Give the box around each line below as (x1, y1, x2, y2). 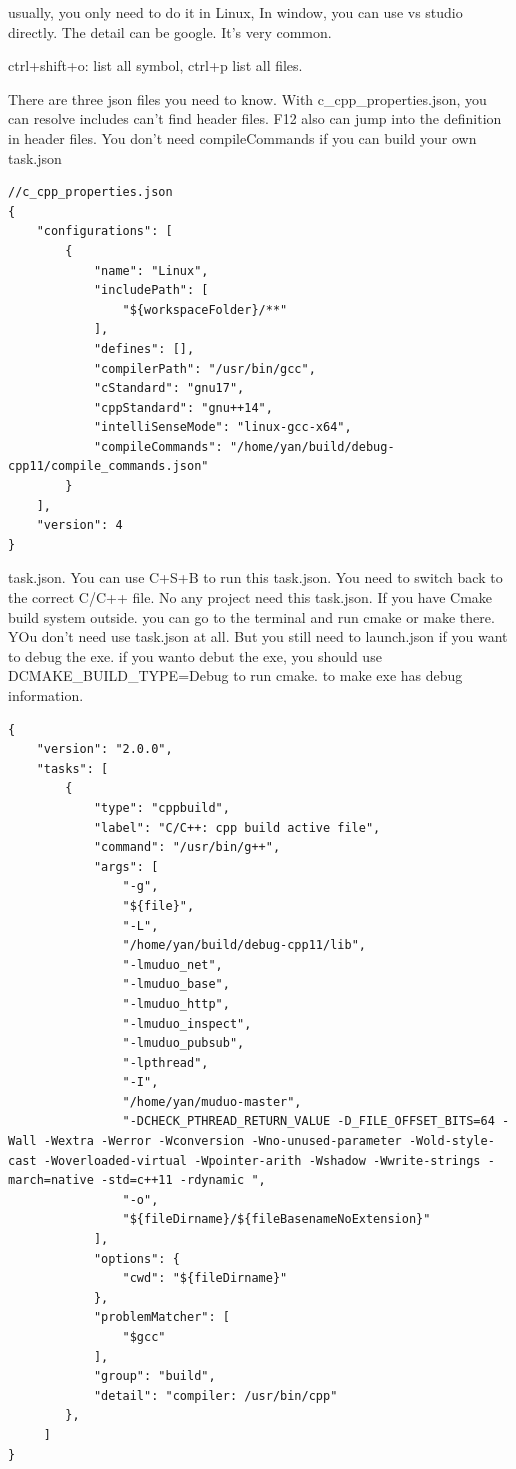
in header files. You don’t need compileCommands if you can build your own (8, 127, 477, 148)
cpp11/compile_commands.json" (8, 459, 209, 474)
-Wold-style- (408, 1134, 495, 1149)
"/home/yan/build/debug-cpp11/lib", (122, 938, 366, 953)
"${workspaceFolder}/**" (122, 302, 288, 317)
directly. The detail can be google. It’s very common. (8, 21, 332, 42)
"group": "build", (93, 1369, 216, 1384)
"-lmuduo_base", (122, 977, 230, 992)
